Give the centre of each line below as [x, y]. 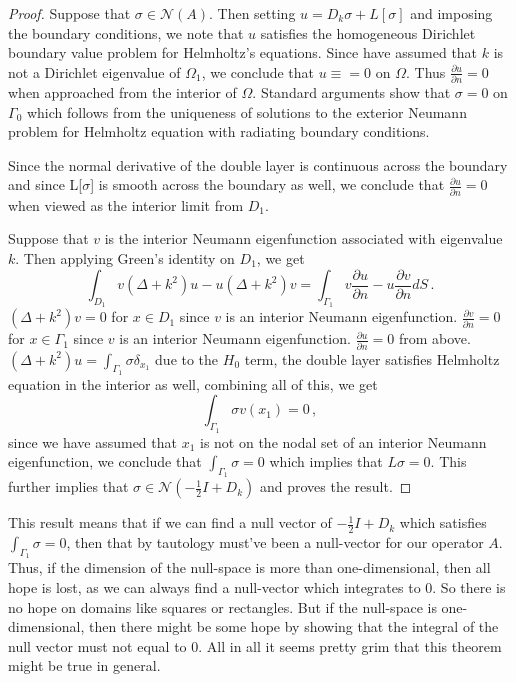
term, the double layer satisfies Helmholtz [372, 358]
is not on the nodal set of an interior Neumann [343, 441]
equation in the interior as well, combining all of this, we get [193, 383]
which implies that [326, 461]
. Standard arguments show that [351, 92]
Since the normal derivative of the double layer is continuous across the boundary [258, 164]
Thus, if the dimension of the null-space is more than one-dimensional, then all [249, 567]
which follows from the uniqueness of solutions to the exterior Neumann [246, 111]
